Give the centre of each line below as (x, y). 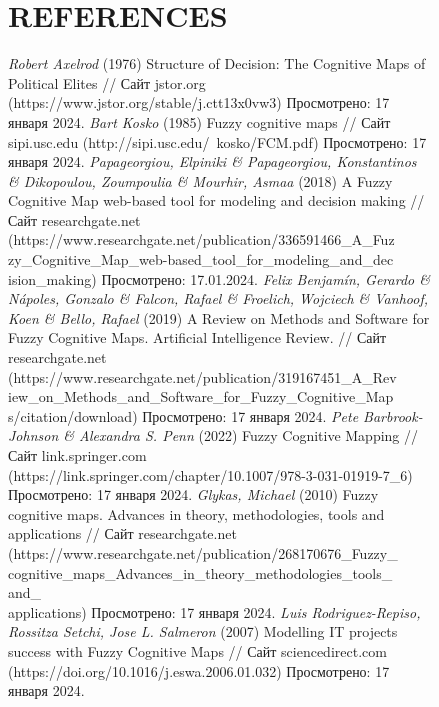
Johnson (33, 435)
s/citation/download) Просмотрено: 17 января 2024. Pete (183, 415)
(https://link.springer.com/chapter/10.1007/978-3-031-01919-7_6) (210, 474)
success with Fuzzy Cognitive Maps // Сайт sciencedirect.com (197, 650)
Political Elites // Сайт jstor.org (107, 82)
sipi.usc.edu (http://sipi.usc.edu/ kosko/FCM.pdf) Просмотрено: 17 (217, 141)
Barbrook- (393, 415)
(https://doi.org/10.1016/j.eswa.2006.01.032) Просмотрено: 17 (199, 670)
